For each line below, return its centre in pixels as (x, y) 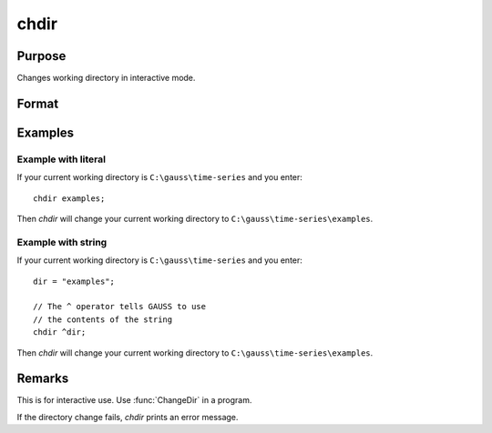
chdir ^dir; (60, 332)
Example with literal (61, 159)
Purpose (41, 56)
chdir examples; (69, 198)
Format (38, 103)
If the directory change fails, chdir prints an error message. (128, 417)
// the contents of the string (103, 319)
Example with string (62, 242)
